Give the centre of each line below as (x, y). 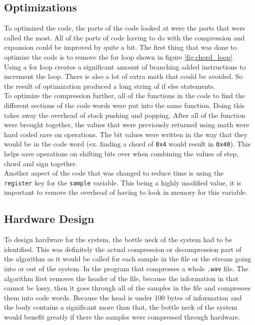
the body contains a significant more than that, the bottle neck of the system (121, 307)
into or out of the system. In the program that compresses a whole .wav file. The (126, 268)
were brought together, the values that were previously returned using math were (127, 125)
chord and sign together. (41, 163)
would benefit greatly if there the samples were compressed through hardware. (122, 317)
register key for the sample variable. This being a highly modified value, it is (123, 182)
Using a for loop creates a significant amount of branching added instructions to (125, 66)
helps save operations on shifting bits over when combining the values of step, (121, 153)
